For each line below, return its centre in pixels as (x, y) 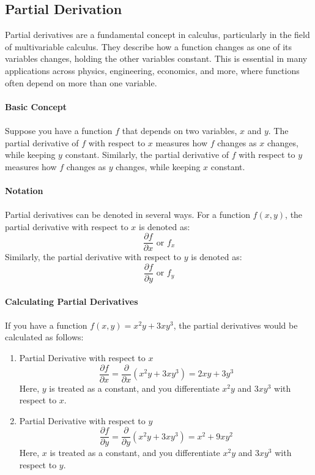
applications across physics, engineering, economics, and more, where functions (152, 70)
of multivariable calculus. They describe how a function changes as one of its (149, 46)
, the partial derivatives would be (235, 325)
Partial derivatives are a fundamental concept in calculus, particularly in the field (157, 35)
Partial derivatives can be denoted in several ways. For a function (128, 215)
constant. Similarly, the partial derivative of (147, 155)
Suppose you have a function (59, 130)
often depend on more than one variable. (81, 82)
